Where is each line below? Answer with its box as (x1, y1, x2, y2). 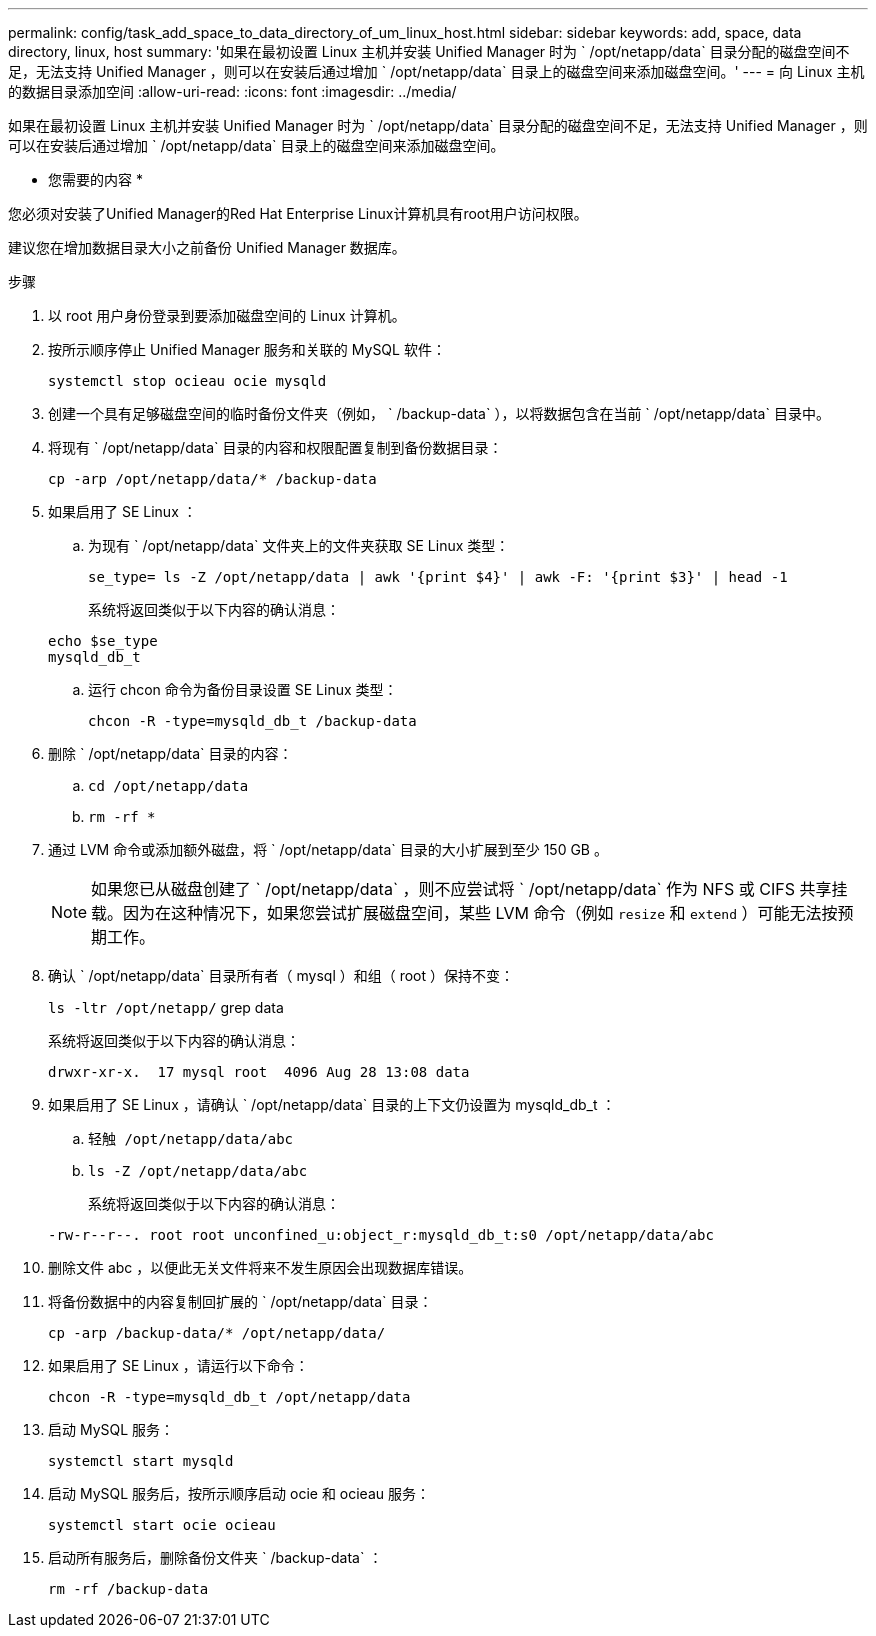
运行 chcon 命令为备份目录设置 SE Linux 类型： (88, 681, 398, 698)
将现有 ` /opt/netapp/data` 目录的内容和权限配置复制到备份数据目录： (48, 439, 503, 456)
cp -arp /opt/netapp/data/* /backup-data (48, 471, 377, 487)
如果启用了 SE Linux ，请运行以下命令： (48, 1357, 309, 1374)
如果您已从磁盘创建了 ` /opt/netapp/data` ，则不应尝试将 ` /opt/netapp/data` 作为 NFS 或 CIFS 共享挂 (91, 879, 848, 899)
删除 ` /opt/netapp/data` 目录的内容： (48, 745, 293, 762)
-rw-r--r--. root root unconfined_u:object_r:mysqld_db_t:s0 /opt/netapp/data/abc (48, 1227, 714, 1243)
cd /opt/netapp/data (88, 778, 249, 794)
